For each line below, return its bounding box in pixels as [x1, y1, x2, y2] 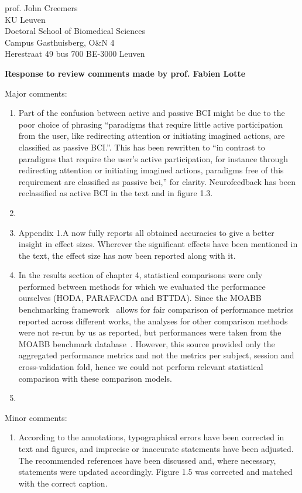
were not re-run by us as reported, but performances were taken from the [18, 326, 282, 338]
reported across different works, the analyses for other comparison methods [18, 314, 288, 327]
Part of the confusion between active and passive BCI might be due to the [18, 107, 285, 119]
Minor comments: [5, 411, 67, 423]
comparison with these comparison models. [18, 372, 172, 384]
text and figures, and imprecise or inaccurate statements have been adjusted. [18, 443, 294, 454]
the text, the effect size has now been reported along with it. [18, 249, 236, 261]
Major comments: [5, 87, 67, 99]
